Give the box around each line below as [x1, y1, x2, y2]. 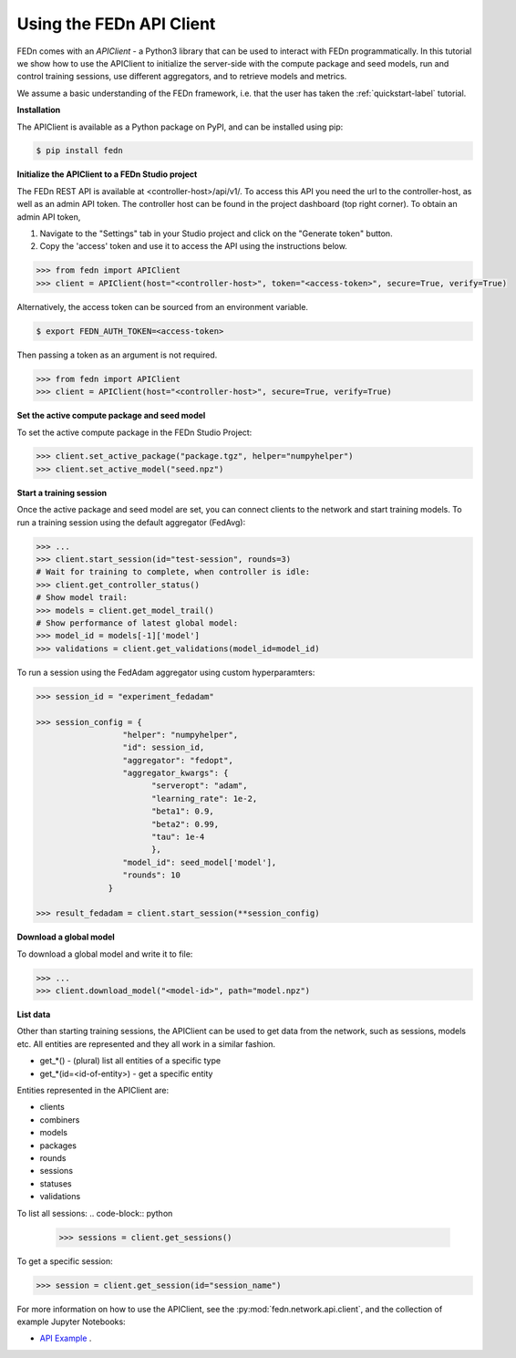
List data [16, 1009, 51, 1021]
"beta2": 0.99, [150, 819, 219, 829]
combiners [39, 1114, 80, 1125]
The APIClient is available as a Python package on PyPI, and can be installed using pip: [16, 121, 344, 132]
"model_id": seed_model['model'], [122, 857, 277, 867]
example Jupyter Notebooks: [16, 1316, 127, 1327]
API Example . [39, 1332, 92, 1344]
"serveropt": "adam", [150, 781, 248, 791]
